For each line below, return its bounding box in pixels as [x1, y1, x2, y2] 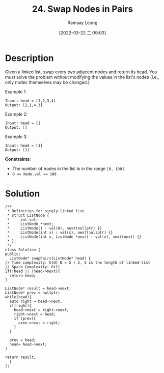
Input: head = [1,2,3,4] [5, 98, 56, 103]
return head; [9, 273, 36, 278]
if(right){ [9, 303, 32, 308]
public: [5, 252, 21, 257]
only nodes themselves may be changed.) [5, 79, 90, 85]
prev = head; [9, 338, 36, 343]
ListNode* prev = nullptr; [5, 290, 60, 295]
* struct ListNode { [7, 213, 50, 218]
